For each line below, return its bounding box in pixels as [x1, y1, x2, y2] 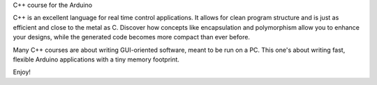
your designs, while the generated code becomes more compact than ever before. [13, 33, 251, 41]
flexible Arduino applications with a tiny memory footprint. [13, 55, 179, 64]
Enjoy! [13, 68, 31, 76]
